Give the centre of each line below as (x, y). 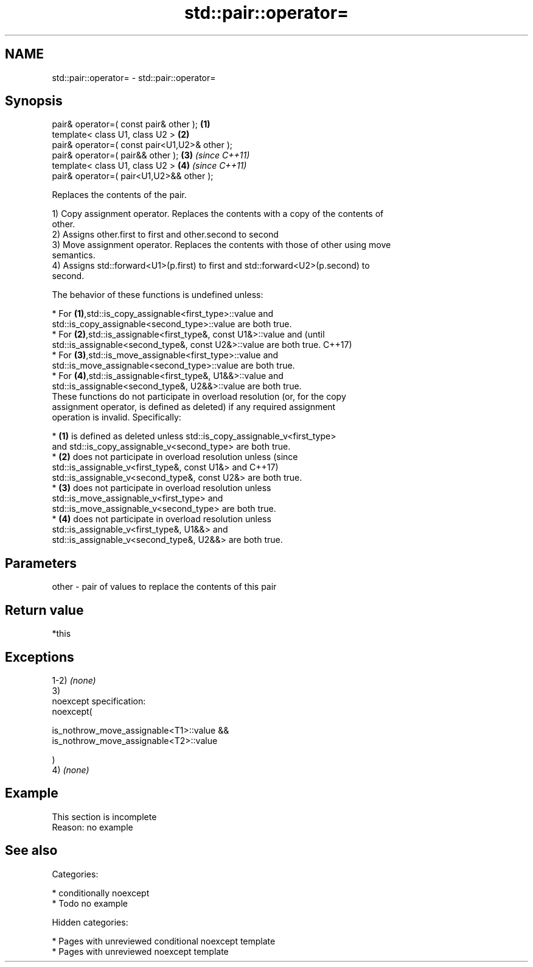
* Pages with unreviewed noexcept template (140, 951)
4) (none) (71, 770)
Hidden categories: (90, 922)
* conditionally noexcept (101, 893)
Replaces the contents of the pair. (119, 195)
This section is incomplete (104, 816)
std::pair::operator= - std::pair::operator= (134, 77)
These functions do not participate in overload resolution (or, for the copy (199, 397)
